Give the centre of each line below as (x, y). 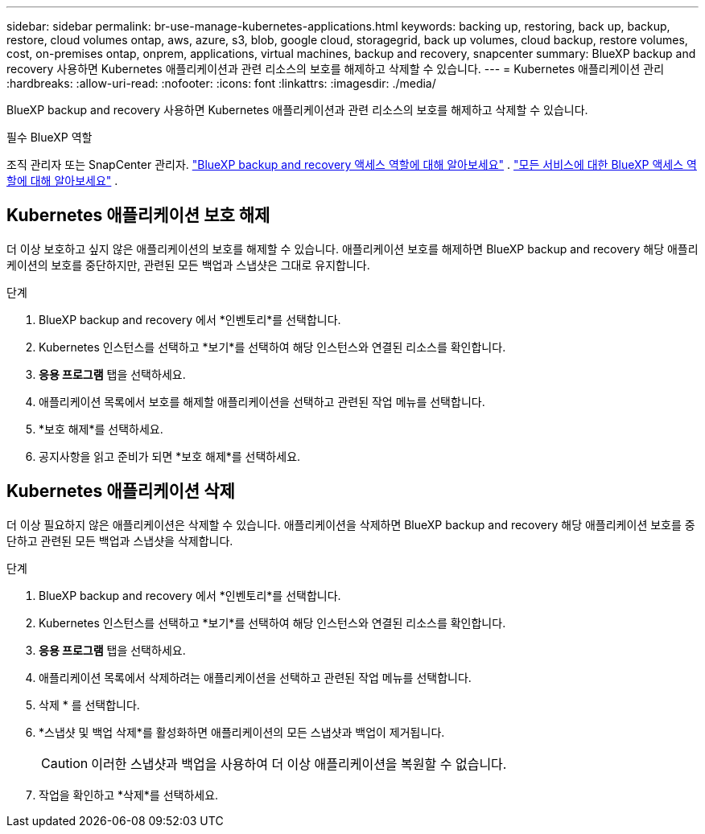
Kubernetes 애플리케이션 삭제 (121, 491)
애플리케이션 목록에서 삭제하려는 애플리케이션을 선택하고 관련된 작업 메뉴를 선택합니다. (255, 677)
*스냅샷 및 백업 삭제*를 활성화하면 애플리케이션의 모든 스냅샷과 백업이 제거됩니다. (242, 732)
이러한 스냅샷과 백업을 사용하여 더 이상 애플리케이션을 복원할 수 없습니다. (299, 764)
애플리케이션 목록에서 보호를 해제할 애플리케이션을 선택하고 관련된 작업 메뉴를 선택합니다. (262, 401)
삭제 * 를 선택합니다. (89, 705)
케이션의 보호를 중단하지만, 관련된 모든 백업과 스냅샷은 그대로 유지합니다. (188, 265)
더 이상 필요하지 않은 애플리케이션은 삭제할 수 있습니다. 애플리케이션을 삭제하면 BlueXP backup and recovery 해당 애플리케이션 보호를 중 (351, 524)
